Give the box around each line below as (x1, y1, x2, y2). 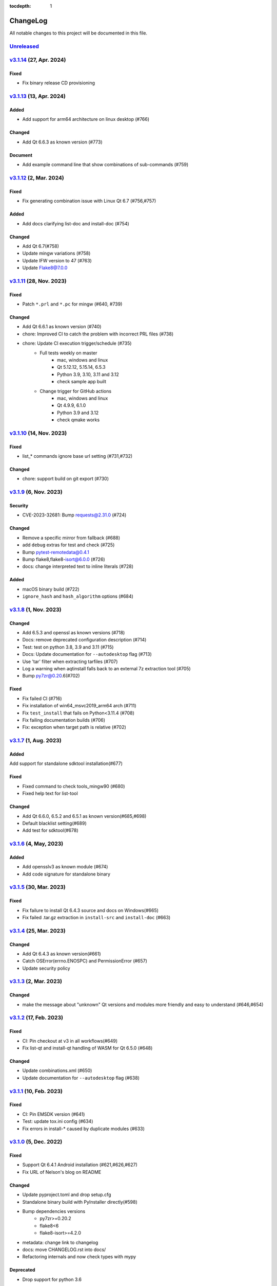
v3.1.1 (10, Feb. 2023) (9, 1087, 63, 1095)
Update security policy (22, 965, 70, 971)
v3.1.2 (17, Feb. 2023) (9, 1014, 64, 1021)
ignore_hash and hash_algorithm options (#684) (22, 593, 133, 599)
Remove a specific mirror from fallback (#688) (22, 534, 121, 541)
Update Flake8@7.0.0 (22, 265, 68, 271)
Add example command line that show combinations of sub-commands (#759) (22, 162, 189, 168)
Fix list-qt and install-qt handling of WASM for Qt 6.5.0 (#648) (22, 1045, 153, 1051)
